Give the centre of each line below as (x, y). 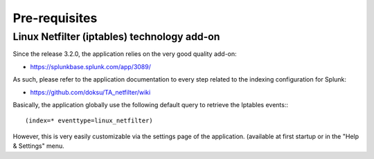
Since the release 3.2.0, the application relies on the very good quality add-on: (125, 54)
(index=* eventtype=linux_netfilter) (89, 121)
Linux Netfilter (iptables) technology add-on (117, 37)
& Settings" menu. (39, 146)
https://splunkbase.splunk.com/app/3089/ (91, 66)
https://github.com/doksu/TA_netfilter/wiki (90, 92)
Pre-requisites (55, 18)
